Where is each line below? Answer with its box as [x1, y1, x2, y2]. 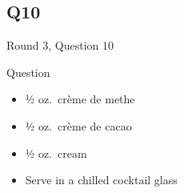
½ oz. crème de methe [25, 90, 135, 107]
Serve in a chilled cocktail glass [25, 171, 178, 188]
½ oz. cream [25, 144, 87, 161]
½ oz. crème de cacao [25, 117, 132, 134]
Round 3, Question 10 [6, 37, 114, 54]
